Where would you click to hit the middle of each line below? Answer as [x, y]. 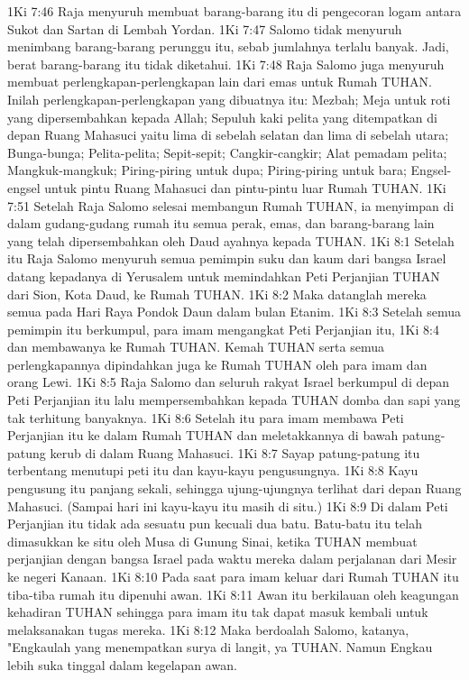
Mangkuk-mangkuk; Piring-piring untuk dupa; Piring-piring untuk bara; [207, 170]
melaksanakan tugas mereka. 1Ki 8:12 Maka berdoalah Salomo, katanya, [208, 629]
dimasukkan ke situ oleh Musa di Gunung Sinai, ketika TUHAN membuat [212, 541]
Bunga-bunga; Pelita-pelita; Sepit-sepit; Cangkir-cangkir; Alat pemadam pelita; [227, 152]
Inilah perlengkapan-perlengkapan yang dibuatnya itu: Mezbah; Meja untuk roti [229, 99]
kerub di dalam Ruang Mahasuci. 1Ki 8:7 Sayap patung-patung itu [235, 452]
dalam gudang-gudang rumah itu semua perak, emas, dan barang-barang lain [221, 223]
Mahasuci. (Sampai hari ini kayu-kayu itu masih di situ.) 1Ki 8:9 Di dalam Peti [228, 505]
